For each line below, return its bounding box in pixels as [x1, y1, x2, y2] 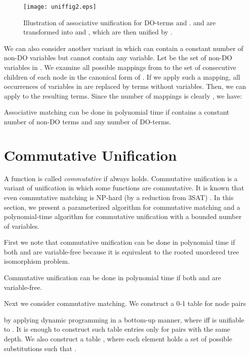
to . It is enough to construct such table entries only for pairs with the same [4, 324, 231, 334]
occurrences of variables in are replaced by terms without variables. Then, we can [4, 81, 246, 91]
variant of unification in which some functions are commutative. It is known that [4, 183, 244, 193]
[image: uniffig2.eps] [23, 3, 97, 10]
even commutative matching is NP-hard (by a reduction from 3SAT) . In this [4, 192, 233, 202]
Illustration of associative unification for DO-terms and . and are [23, 17, 216, 27]
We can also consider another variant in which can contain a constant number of [4, 43, 244, 53]
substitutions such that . [4, 343, 77, 353]
